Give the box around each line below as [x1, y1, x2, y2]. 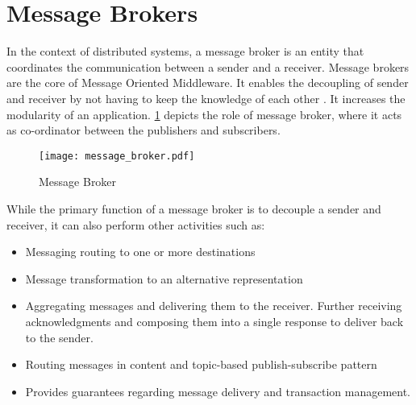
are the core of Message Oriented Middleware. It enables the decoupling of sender [6, 74, 409, 91]
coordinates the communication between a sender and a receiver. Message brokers [6, 58, 410, 75]
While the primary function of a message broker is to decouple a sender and [6, 200, 381, 217]
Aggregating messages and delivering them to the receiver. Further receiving [25, 297, 402, 314]
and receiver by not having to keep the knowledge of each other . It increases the [6, 89, 406, 106]
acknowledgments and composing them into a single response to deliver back [25, 312, 404, 329]
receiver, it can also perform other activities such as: [6, 216, 265, 233]
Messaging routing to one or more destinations [25, 243, 256, 260]
